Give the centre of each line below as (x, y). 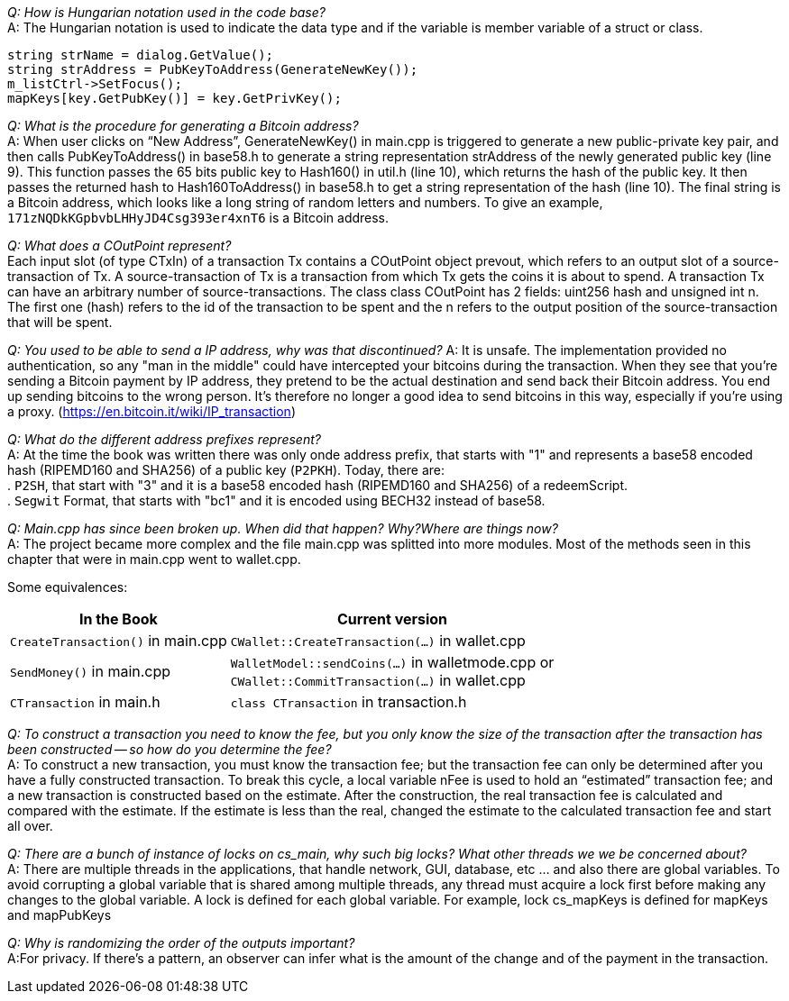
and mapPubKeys (60, 915)
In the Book (118, 619)
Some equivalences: (68, 587)
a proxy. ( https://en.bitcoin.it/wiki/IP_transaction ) (151, 411)
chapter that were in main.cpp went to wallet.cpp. (154, 559)
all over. (30, 826)
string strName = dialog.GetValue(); (141, 55)
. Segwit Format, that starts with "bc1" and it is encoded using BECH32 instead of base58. (276, 500)
